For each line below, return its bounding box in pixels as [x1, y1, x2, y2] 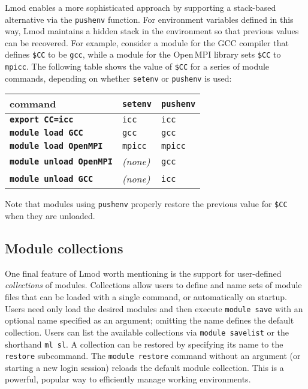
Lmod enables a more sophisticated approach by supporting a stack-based [5, 1, 276, 13]
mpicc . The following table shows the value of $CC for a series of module [5, 60, 270, 73]
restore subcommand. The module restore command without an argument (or [5, 349, 301, 362]
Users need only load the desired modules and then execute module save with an [5, 302, 303, 315]
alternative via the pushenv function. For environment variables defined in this [5, 13, 294, 25]
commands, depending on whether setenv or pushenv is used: [5, 71, 232, 84]
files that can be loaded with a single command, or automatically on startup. [5, 291, 287, 303]
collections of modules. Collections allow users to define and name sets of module [5, 279, 302, 291]
